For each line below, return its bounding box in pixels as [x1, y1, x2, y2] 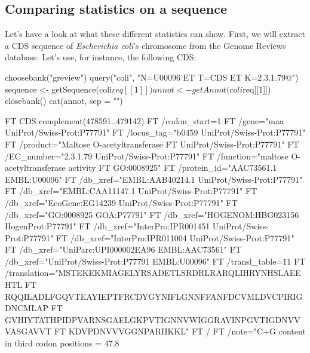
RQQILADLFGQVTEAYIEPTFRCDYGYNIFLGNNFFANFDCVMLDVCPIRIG [5, 290, 303, 302]
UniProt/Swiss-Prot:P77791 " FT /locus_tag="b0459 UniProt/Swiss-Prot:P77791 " [5, 126, 306, 139]
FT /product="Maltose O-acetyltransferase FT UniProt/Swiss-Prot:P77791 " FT [5, 137, 299, 150]
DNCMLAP [5, 302, 48, 314]
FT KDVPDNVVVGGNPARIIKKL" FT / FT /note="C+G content [54, 325, 306, 337]
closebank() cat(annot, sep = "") [5, 94, 123, 107]
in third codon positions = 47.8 [5, 337, 119, 349]
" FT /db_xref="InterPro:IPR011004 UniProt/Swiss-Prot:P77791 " [50, 231, 294, 244]
